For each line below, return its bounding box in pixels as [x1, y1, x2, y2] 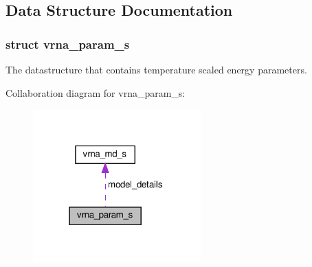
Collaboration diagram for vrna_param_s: [5, 85, 186, 100]
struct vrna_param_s [5, 35, 130, 52]
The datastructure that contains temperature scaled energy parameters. [5, 62, 307, 76]
